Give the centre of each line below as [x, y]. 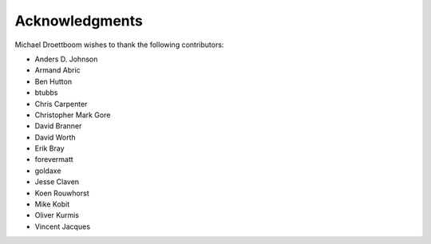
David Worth [55, 137]
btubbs [46, 92]
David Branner [58, 126]
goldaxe [48, 171]
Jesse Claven [57, 182]
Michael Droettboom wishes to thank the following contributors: [119, 45]
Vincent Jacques [63, 226]
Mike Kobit [52, 204]
